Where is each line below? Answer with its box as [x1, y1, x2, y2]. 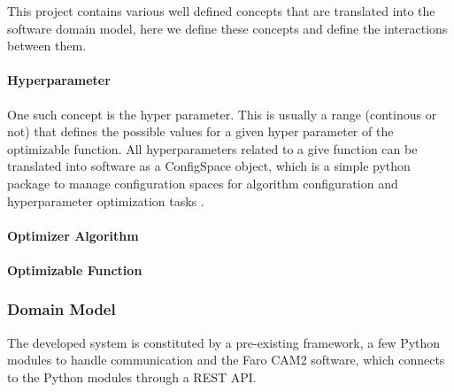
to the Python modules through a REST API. [7, 367, 257, 386]
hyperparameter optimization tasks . [7, 191, 204, 210]
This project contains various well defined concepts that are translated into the [7, 2, 435, 19]
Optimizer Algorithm [7, 226, 139, 244]
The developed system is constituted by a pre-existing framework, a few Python [7, 333, 441, 351]
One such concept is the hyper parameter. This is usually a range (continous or [7, 104, 437, 123]
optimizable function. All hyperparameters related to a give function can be [7, 139, 418, 158]
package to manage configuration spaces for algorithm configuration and [7, 173, 398, 192]
